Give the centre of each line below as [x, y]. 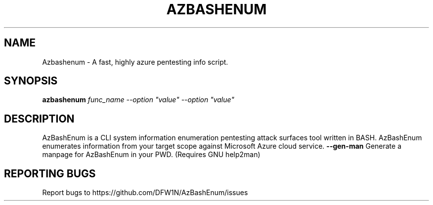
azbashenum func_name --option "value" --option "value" [138, 100]
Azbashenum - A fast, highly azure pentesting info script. [135, 62]
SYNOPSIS [31, 81]
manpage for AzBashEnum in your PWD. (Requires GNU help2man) [151, 155]
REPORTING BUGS [50, 173]
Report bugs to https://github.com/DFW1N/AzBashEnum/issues [145, 193]
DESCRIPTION [39, 119]
